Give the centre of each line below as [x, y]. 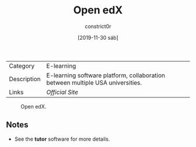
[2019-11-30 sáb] [98, 37]
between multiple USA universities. [94, 82]
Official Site [62, 92]
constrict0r [98, 26]
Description [25, 79]
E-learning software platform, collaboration [106, 75]
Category [22, 66]
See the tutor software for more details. [62, 139]
